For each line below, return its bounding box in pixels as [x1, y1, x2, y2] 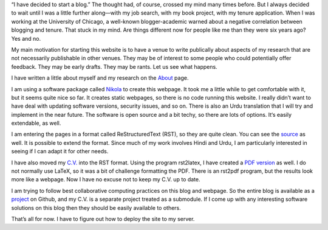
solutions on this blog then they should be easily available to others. [11, 204, 182, 211]
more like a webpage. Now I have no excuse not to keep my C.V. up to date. [11, 176, 200, 183]
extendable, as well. [11, 119, 61, 127]
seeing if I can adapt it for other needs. [11, 148, 109, 155]
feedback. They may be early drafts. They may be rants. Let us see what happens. [11, 63, 218, 70]
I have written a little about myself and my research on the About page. [11, 74, 189, 82]
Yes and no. [11, 35, 41, 42]
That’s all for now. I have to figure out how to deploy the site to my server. [11, 215, 195, 222]
